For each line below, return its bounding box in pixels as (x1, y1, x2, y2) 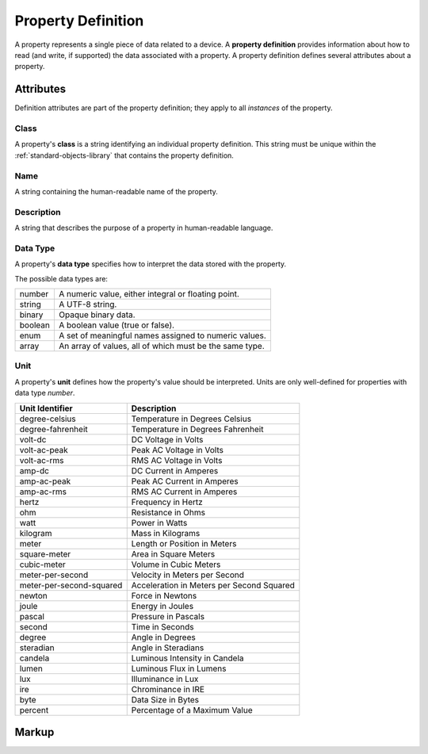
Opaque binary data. (58, 309, 136, 320)
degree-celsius (19, 413, 77, 424)
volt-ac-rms (19, 454, 64, 465)
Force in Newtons (131, 590, 197, 601)
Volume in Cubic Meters (131, 559, 221, 570)
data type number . (14, 388, 75, 398)
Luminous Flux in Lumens (131, 663, 227, 674)
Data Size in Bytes (131, 694, 200, 705)
